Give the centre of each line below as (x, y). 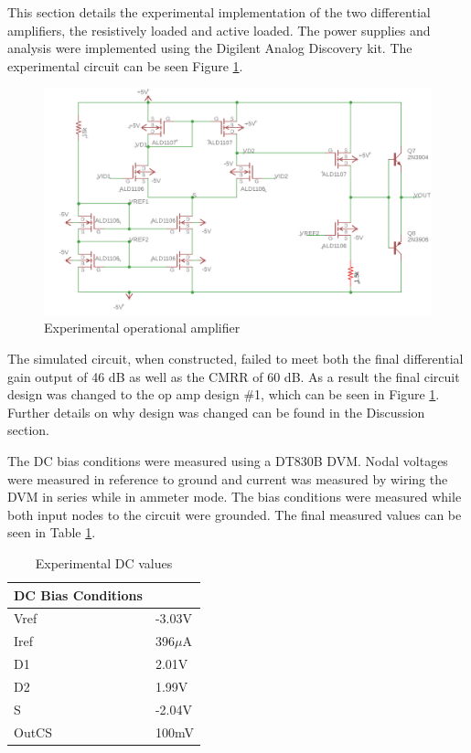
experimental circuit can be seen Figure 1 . (125, 65)
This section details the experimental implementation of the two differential (219, 12)
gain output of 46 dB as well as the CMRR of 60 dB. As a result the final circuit (234, 376)
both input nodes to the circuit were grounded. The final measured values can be (235, 514)
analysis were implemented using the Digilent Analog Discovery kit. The (210, 48)
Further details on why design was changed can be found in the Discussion (216, 412)
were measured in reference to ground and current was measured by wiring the (228, 478)
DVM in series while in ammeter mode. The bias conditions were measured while (235, 497)
